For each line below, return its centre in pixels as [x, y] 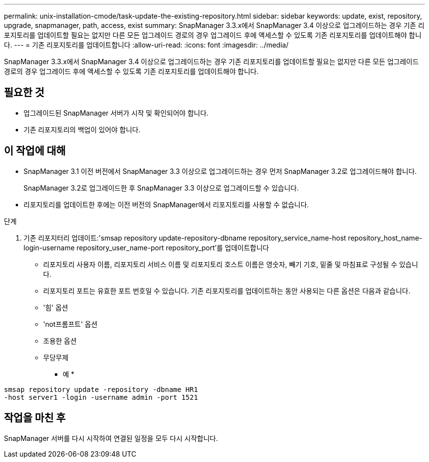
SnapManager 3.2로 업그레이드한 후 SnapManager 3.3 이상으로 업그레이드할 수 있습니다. [161, 188]
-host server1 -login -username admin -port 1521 [101, 397]
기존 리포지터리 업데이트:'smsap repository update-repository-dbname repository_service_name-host [185, 238]
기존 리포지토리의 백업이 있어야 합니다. [82, 129]
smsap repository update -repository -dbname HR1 [101, 389]
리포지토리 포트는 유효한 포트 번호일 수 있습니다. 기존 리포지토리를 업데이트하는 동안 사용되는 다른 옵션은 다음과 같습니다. [227, 291]
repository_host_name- [385, 238]
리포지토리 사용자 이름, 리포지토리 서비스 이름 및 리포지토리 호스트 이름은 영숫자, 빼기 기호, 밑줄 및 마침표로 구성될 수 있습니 [231, 264]
